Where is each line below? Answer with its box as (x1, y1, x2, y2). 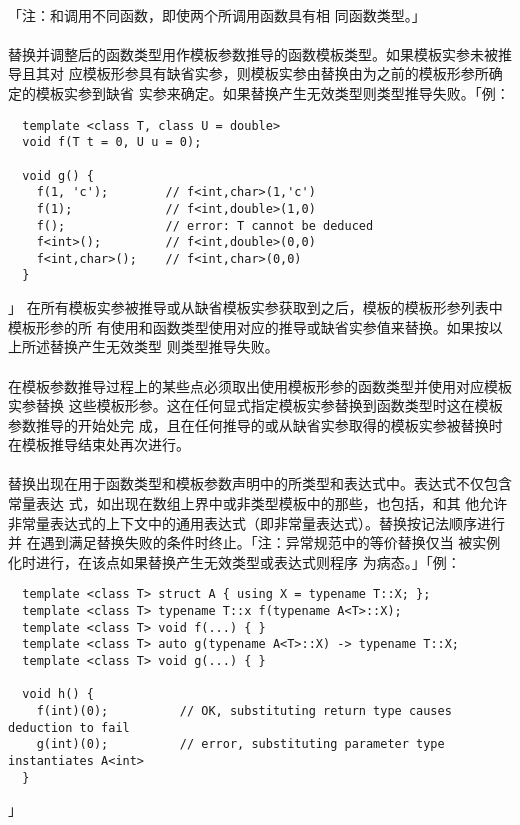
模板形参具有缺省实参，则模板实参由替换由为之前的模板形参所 (82, 63, 489, 84)
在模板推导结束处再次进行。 (8, 434, 190, 455)
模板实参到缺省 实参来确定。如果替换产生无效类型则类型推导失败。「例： (35, 82, 510, 103)
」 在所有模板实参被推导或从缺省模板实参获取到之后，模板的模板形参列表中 (8, 297, 503, 318)
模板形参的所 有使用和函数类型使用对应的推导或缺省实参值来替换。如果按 (8, 316, 489, 337)
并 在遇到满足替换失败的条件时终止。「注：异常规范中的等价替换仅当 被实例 (8, 532, 501, 553)
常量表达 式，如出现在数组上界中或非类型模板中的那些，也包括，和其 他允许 (8, 493, 508, 514)
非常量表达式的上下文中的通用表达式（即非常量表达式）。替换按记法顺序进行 (8, 512, 505, 533)
